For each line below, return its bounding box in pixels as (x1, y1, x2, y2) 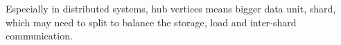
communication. (6, 28, 73, 43)
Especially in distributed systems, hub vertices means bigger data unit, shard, (6, 1, 336, 15)
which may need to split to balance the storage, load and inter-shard (6, 15, 297, 29)
